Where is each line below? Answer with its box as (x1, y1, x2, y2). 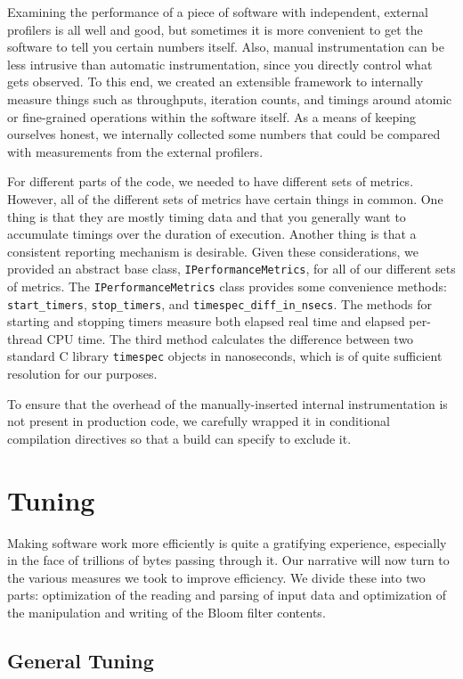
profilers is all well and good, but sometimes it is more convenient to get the (7, 20, 423, 38)
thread (7, 329, 43, 348)
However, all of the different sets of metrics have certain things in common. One (7, 189, 443, 208)
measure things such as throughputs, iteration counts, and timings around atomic (7, 89, 452, 108)
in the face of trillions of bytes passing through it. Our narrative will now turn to (7, 551, 450, 569)
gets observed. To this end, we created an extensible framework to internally (7, 72, 424, 91)
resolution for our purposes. (7, 364, 158, 383)
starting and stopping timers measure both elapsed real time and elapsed (7, 312, 405, 331)
